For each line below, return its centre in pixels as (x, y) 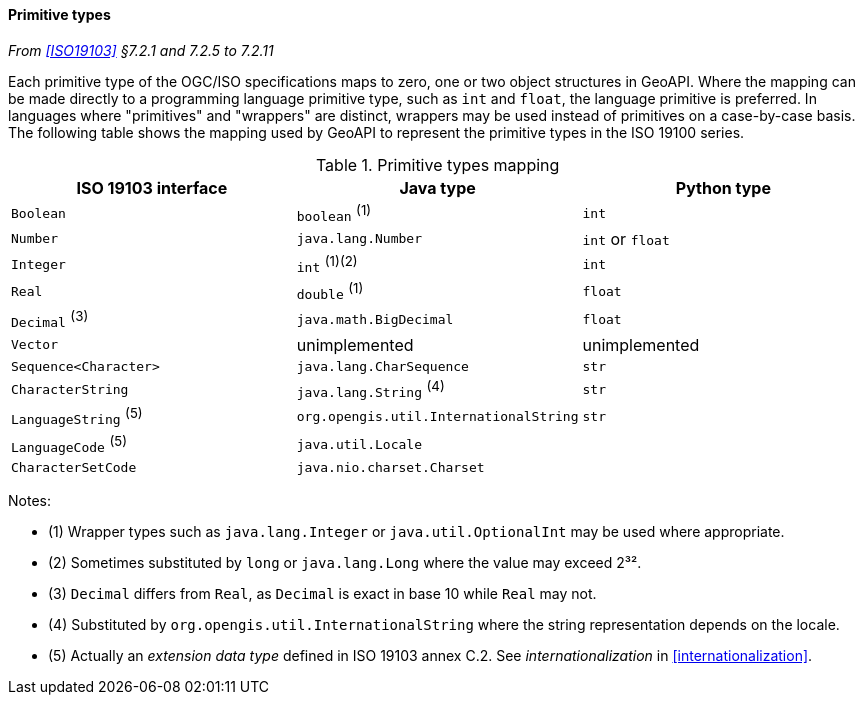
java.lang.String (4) (370, 389)
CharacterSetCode (74, 467)
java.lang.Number (359, 239)
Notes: (29, 500)
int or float (626, 238)
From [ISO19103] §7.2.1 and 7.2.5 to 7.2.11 (141, 50)
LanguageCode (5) (69, 443)
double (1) (330, 291)
